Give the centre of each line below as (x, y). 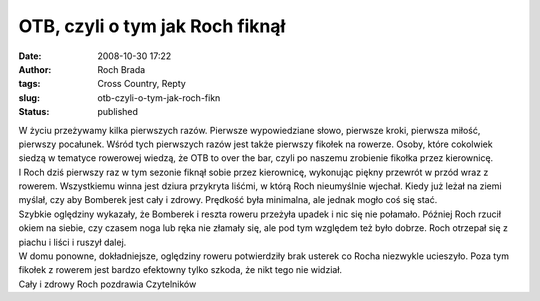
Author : (35, 69)
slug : (29, 97)
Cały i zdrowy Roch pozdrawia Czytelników (107, 284)
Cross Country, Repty (142, 84)
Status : (34, 112)
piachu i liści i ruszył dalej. (72, 242)
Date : (30, 56)
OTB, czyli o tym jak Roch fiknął (152, 26)
